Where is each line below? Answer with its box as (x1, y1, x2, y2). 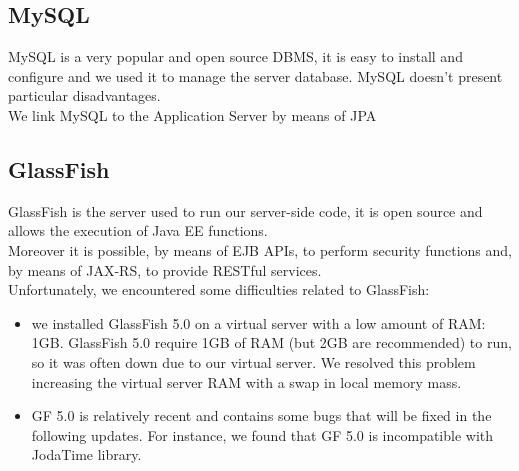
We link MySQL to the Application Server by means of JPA (8, 104, 377, 125)
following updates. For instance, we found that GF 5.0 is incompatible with (31, 424, 494, 445)
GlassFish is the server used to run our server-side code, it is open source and (8, 200, 483, 221)
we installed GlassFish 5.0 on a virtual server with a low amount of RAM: (31, 312, 486, 333)
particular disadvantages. (8, 85, 161, 106)
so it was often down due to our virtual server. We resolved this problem (31, 351, 476, 372)
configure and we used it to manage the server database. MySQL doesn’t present (8, 65, 503, 86)
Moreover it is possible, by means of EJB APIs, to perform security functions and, (8, 239, 512, 260)
